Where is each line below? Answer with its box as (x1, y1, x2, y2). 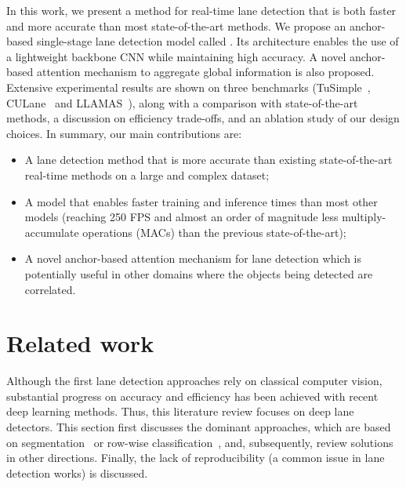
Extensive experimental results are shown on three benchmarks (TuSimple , (6, 78, 371, 95)
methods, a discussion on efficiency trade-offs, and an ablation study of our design (6, 110, 400, 126)
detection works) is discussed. (6, 464, 148, 481)
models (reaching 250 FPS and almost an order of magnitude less (24, 209, 339, 225)
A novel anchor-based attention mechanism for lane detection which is (24, 250, 362, 267)
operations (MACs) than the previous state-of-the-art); (82, 224, 346, 240)
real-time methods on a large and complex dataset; (24, 166, 270, 183)
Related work (6, 327, 154, 359)
